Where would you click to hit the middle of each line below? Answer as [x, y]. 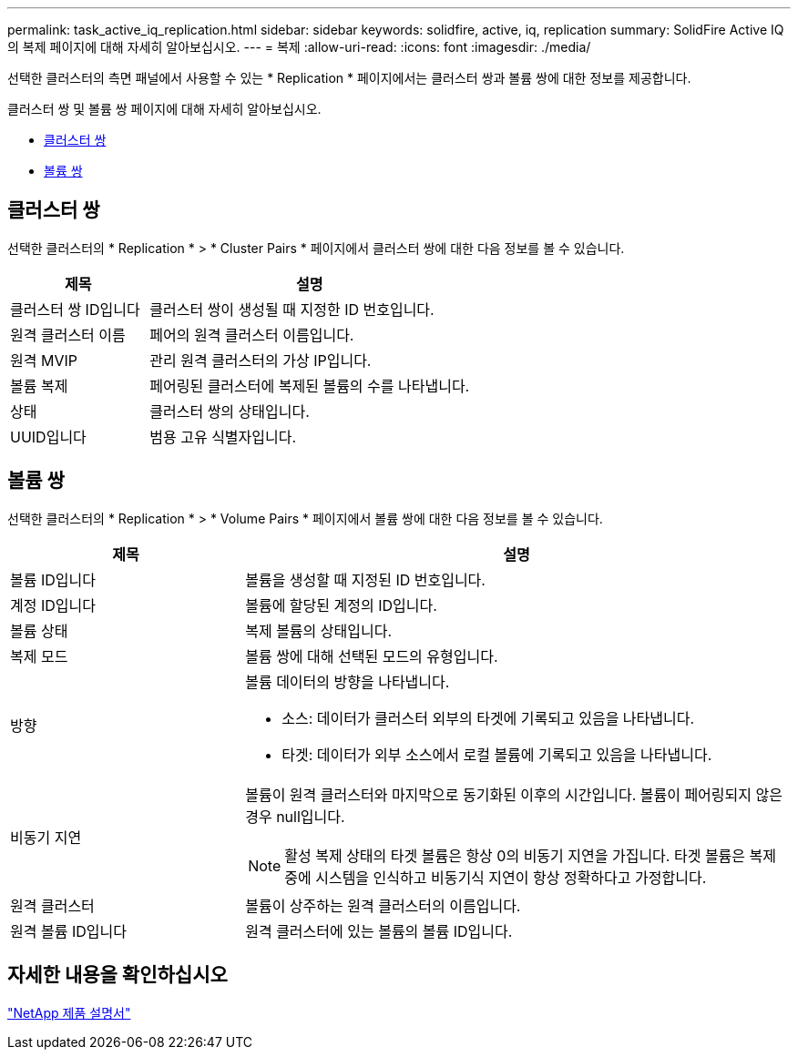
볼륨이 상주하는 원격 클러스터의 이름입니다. [383, 905]
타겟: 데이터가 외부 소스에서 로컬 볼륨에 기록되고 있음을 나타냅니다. [497, 754]
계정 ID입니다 [53, 605]
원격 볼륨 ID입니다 [68, 931]
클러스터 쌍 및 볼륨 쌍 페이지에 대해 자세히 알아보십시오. [164, 109]
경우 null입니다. [295, 816]
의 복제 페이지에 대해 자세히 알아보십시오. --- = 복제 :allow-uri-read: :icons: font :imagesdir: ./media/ [299, 47]
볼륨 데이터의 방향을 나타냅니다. [348, 681]
